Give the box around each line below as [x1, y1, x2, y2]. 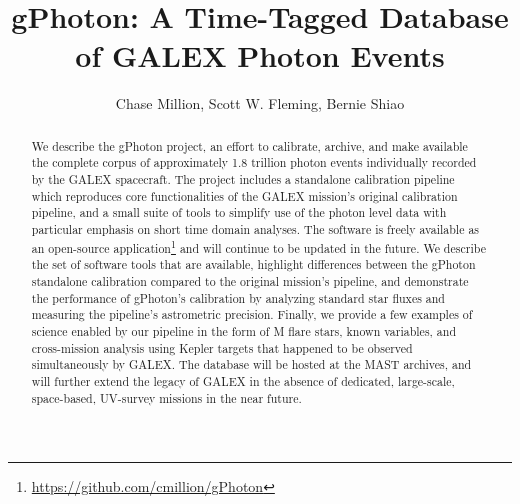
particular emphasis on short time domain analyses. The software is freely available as [31, 220, 480, 237]
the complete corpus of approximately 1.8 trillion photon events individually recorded [31, 154, 477, 171]
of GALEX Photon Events [75, 35, 445, 76]
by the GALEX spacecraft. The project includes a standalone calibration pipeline [31, 171, 455, 188]
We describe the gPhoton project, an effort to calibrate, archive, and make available [31, 137, 468, 154]
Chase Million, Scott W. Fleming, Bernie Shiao [115, 93, 405, 114]
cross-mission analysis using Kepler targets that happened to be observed [31, 339, 413, 356]
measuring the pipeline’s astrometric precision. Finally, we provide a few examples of [31, 306, 473, 323]
